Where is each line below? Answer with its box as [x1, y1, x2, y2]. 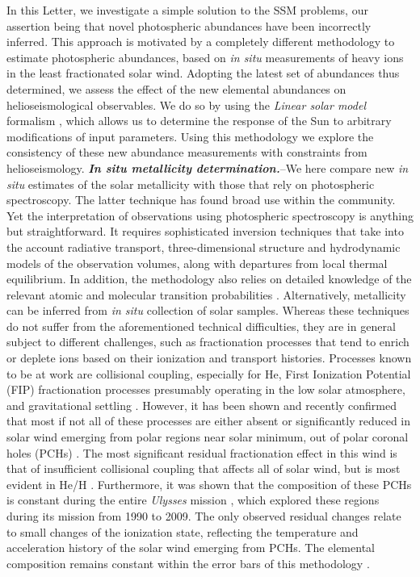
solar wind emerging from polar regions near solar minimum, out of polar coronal [6, 429, 409, 445]
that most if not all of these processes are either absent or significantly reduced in [6, 412, 411, 429]
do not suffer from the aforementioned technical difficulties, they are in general [6, 317, 396, 334]
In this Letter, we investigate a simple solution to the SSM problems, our [6, 2, 368, 18]
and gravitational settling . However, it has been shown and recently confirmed [6, 396, 397, 413]
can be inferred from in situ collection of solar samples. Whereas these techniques [6, 302, 409, 319]
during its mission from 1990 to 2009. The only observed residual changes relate [6, 508, 401, 524]
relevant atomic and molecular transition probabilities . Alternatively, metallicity [6, 286, 406, 303]
